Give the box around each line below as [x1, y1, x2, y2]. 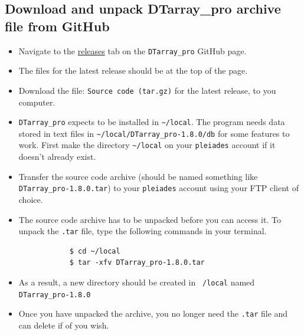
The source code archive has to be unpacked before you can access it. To [18, 213, 281, 225]
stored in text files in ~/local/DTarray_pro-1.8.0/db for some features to [18, 127, 290, 139]
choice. [18, 193, 43, 205]
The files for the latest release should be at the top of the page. [18, 64, 248, 77]
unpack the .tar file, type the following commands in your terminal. [18, 225, 267, 237]
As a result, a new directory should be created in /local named [18, 275, 255, 288]
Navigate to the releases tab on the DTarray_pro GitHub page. [18, 44, 247, 57]
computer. [18, 96, 55, 108]
